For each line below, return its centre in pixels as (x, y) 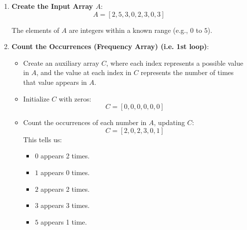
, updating (169, 122)
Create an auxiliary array (61, 63)
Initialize (36, 98)
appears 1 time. (64, 221)
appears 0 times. (65, 172)
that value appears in (55, 82)
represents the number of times (187, 72)
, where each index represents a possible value (175, 63)
